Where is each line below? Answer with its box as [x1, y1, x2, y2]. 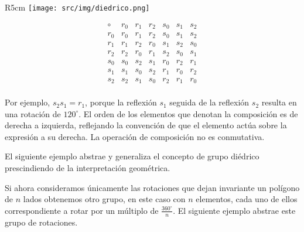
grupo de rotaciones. [5, 216, 78, 228]
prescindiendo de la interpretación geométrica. [5, 162, 170, 174]
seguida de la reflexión [169, 96, 250, 108]
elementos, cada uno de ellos [196, 193, 298, 205]
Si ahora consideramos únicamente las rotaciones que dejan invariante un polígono [5, 181, 300, 193]
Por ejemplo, [5, 96, 50, 108]
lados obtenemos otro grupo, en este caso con [23, 193, 186, 205]
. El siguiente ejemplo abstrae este [173, 204, 296, 216]
